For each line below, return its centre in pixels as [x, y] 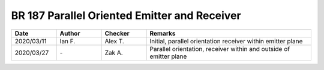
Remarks [163, 33]
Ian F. [67, 41]
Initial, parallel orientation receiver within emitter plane [226, 41]
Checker [117, 33]
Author [70, 33]
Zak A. [114, 52]
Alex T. [114, 41]
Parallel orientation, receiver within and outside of [220, 49]
